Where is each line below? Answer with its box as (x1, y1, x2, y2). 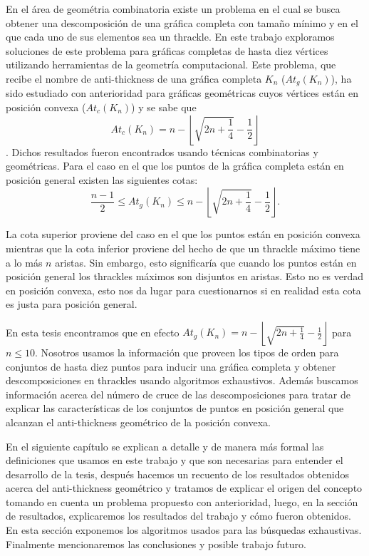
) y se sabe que (131, 100, 197, 115)
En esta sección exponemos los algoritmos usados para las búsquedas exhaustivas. (6, 522, 362, 537)
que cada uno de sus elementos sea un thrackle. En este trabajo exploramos (6, 29, 335, 44)
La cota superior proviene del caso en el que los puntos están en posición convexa (6, 227, 360, 242)
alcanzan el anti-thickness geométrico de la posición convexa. (6, 414, 271, 429)
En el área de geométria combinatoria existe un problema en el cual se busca (6, 1, 341, 16)
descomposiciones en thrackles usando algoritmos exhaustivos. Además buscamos (6, 373, 358, 388)
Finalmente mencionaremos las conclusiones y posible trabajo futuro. (6, 536, 306, 551)
